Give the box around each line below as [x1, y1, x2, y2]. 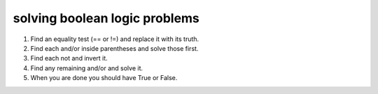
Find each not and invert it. [30, 54, 108, 63]
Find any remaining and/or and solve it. [30, 63, 143, 72]
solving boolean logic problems [13, 10, 199, 26]
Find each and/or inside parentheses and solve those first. [30, 44, 199, 52]
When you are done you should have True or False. [30, 74, 178, 82]
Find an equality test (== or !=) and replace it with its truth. [30, 35, 199, 43]
